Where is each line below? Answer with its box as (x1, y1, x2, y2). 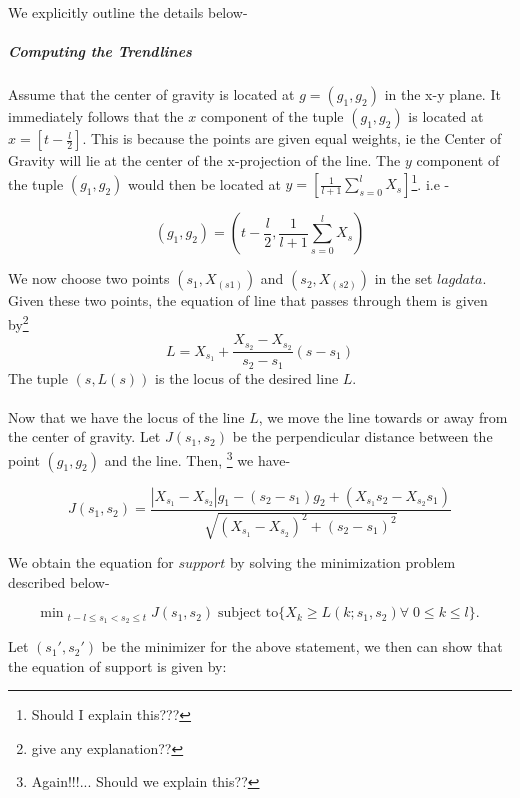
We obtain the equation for (8, 552, 174, 573)
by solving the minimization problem (229, 552, 456, 573)
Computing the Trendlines (8, 41, 192, 62)
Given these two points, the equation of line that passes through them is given (8, 290, 488, 311)
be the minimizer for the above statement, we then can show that (101, 636, 503, 657)
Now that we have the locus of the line (8, 406, 245, 427)
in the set (374, 268, 433, 289)
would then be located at (128, 173, 281, 194)
